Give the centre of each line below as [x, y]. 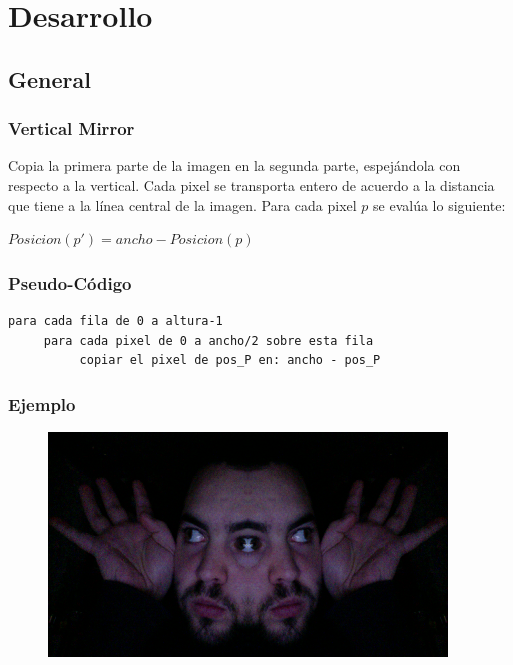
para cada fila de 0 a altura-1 [115, 320]
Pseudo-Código [70, 282]
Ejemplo [42, 403]
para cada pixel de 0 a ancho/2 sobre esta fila [208, 340]
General [49, 78]
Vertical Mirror [71, 128]
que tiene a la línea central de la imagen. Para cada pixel [182, 204]
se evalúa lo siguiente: [439, 204]
